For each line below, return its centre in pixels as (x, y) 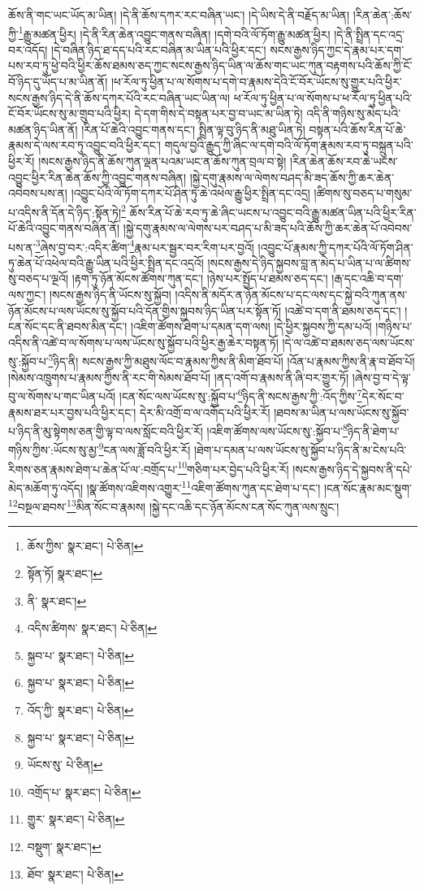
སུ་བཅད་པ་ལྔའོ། (39, 278)
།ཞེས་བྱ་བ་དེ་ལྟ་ (381, 377)
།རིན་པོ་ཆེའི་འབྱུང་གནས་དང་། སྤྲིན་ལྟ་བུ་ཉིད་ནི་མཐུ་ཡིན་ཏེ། (193, 129)
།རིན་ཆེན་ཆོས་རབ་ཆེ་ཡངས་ (344, 161)
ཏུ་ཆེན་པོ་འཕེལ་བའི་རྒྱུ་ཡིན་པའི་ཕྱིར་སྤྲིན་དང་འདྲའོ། (106, 262)
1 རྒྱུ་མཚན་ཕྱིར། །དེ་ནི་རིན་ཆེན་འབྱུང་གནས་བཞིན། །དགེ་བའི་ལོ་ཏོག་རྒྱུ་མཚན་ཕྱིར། (174, 33)
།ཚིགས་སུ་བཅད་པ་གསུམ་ (363, 193)
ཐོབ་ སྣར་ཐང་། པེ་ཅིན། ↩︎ (76, 874)
